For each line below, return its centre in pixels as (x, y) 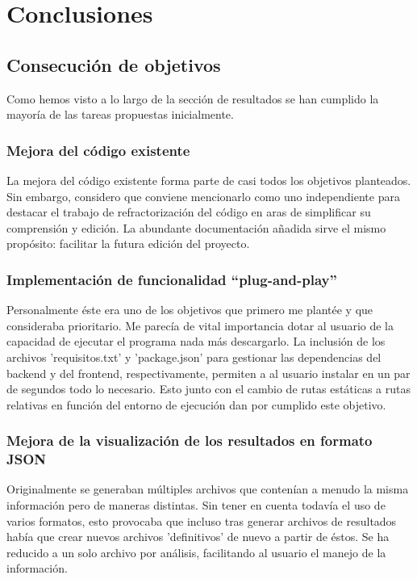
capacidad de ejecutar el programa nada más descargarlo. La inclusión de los (196, 341)
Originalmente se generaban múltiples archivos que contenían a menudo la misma (208, 489)
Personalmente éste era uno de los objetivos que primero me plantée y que (190, 310)
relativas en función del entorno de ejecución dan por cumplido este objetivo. (196, 404)
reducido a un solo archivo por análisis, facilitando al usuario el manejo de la (196, 552)
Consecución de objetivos (114, 64)
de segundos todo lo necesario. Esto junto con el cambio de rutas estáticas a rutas (208, 389)
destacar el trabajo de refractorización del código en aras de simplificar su (189, 212)
